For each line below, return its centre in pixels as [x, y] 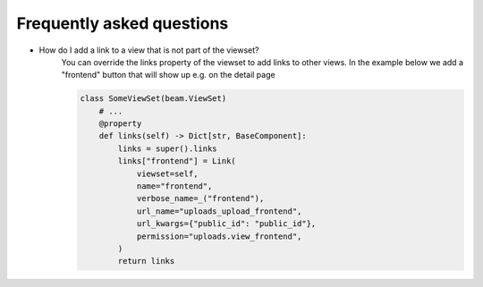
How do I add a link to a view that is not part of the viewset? [149, 50]
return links [146, 261]
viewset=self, [167, 173]
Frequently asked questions [123, 23]
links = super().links [168, 148]
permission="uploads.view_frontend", [219, 236]
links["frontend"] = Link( [177, 161]
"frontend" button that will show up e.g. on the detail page [169, 75]
